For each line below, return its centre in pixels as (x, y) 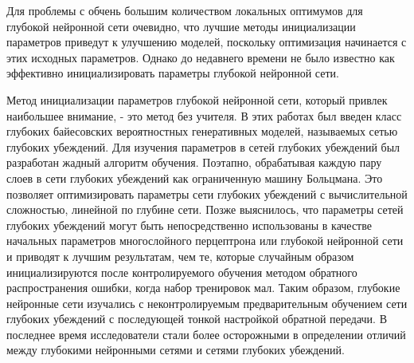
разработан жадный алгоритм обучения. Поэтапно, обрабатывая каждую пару (194, 162)
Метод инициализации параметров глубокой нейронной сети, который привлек (197, 99)
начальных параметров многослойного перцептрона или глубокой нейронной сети (205, 241)
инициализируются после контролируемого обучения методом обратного (182, 272)
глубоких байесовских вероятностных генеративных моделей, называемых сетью (202, 131)
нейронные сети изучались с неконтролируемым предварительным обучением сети (207, 303)
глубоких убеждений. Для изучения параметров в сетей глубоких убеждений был (203, 146)
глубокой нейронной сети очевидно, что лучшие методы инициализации (181, 26)
